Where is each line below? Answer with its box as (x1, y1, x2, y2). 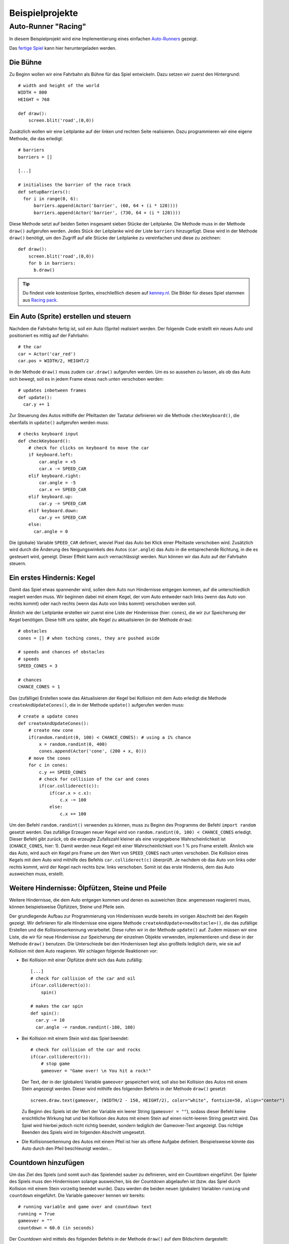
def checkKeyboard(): (18, 438, 71, 444)
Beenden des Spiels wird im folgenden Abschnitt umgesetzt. (21, 1130, 146, 1136)
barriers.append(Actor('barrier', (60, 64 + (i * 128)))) (33, 203, 179, 208)
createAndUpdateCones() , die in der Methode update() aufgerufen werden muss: (9, 702, 185, 708)
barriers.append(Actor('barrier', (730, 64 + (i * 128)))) (33, 209, 181, 215)
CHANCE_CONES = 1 (18, 684, 60, 690)
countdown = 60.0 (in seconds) (18, 1225, 95, 1231)
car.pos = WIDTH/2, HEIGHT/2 (18, 358, 89, 364)
